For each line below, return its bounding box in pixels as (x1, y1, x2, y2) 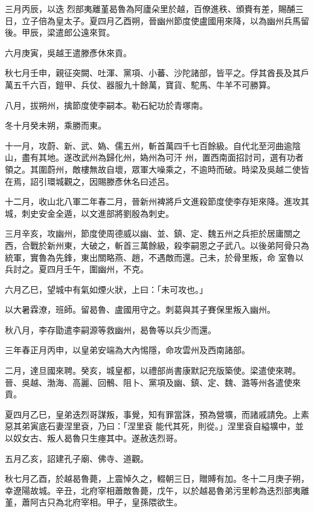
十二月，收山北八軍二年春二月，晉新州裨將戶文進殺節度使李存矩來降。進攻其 (5, 195, 309, 208)
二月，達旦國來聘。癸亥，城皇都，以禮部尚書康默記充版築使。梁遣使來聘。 (5, 364, 301, 377)
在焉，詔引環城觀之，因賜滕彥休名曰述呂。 (5, 174, 174, 187)
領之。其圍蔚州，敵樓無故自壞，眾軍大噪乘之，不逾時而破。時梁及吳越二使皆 (5, 162, 309, 175)
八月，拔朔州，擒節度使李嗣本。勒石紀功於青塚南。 (5, 98, 208, 111)
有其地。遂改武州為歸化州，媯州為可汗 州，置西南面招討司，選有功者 (30, 151, 304, 164)
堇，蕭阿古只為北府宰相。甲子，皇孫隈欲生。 (5, 496, 182, 508)
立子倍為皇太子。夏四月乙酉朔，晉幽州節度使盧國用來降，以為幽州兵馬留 (21, 14, 309, 27)
